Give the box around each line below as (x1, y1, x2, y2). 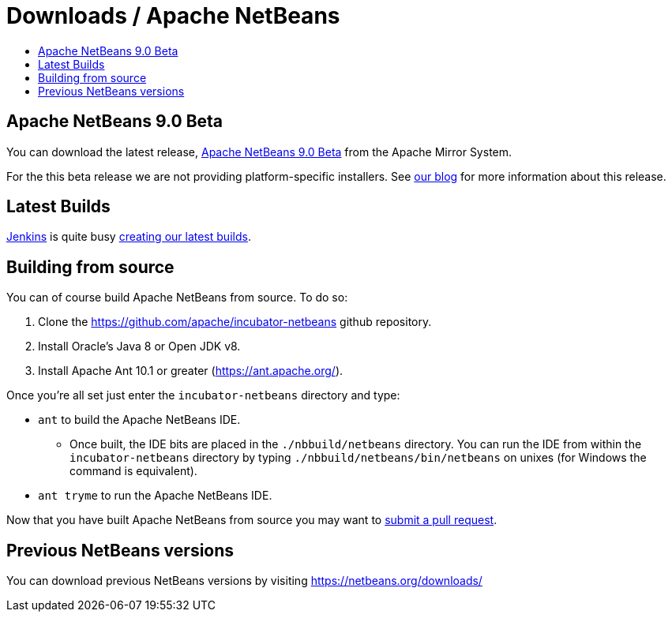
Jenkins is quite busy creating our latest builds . (6, 230, 251, 244)
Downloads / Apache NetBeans (6, 2, 340, 29)
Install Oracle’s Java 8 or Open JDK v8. (38, 339, 241, 354)
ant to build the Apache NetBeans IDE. (38, 413, 241, 427)
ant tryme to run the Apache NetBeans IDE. (38, 489, 272, 503)
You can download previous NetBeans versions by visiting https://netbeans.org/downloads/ (6, 574, 482, 588)
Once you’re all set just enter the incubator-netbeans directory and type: (6, 388, 400, 403)
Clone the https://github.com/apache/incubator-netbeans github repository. (38, 315, 432, 329)
